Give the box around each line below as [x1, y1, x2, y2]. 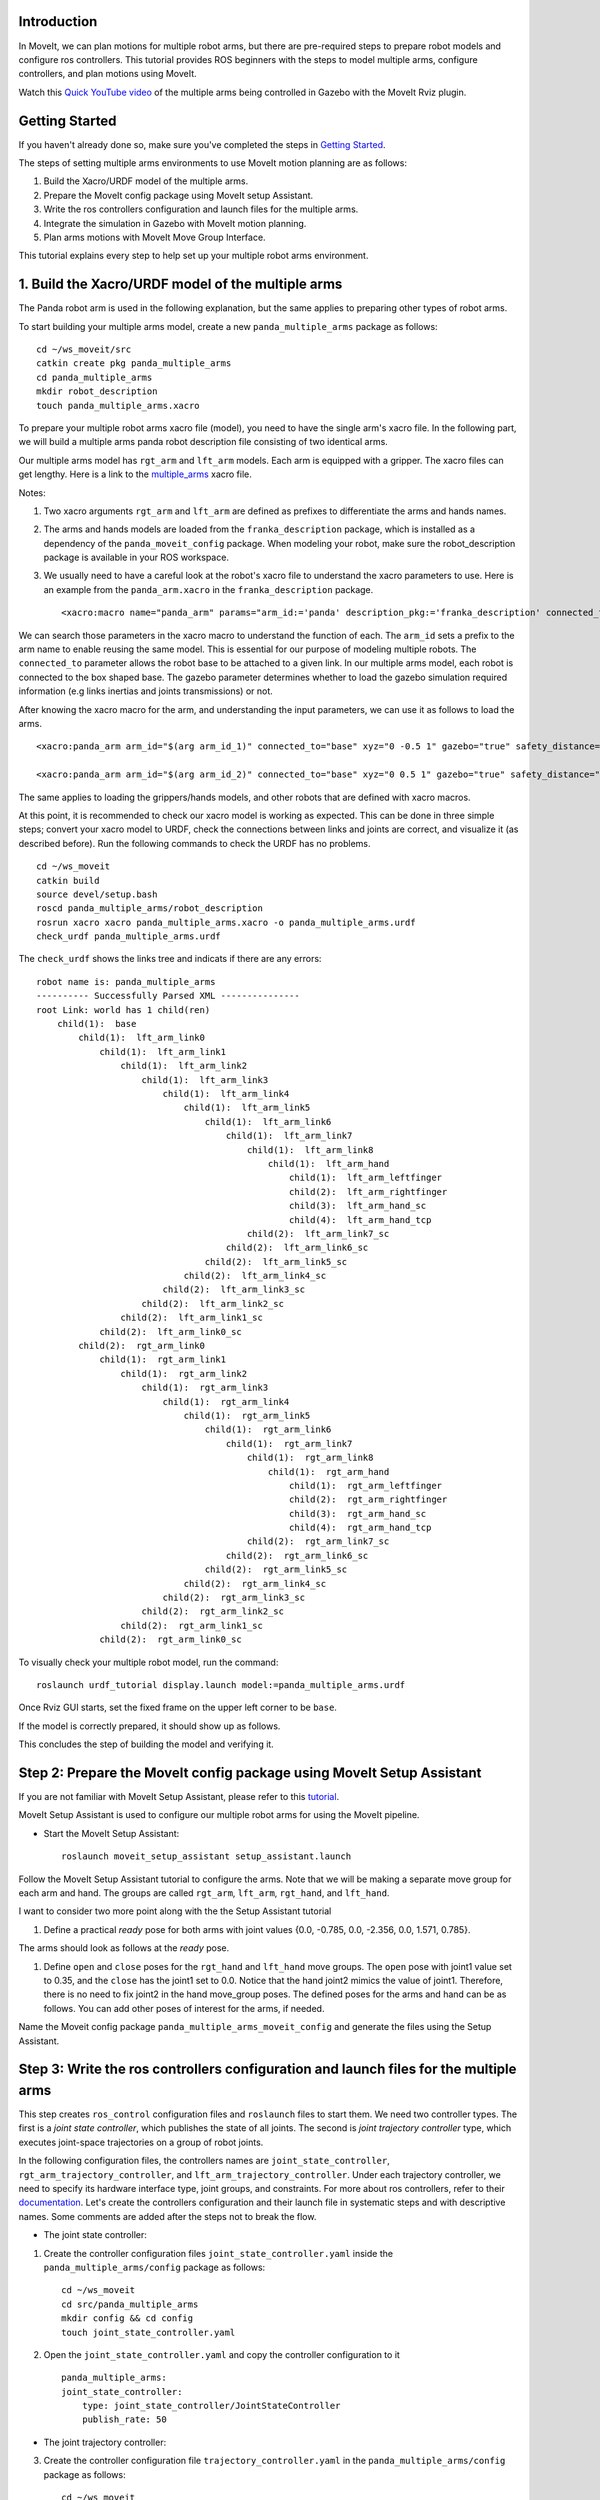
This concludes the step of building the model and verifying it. [18, 1738, 274, 1750]
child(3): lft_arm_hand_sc [288, 1200, 427, 1212]
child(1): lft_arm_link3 [141, 1074, 269, 1085]
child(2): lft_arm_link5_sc [204, 1256, 348, 1267]
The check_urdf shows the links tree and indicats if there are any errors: [18, 953, 322, 965]
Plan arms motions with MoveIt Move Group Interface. [43, 231, 266, 243]
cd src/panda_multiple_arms [61, 2298, 199, 2310]
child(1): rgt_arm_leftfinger [288, 1480, 443, 1491]
